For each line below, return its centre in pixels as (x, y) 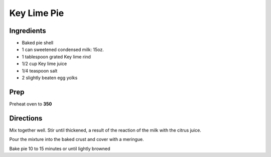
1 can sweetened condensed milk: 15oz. (63, 49)
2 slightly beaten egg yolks (50, 78)
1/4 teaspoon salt (40, 70)
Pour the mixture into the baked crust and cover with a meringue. (77, 139)
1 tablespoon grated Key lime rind (56, 56)
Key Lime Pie (37, 13)
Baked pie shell (38, 43)
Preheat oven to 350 (31, 104)
